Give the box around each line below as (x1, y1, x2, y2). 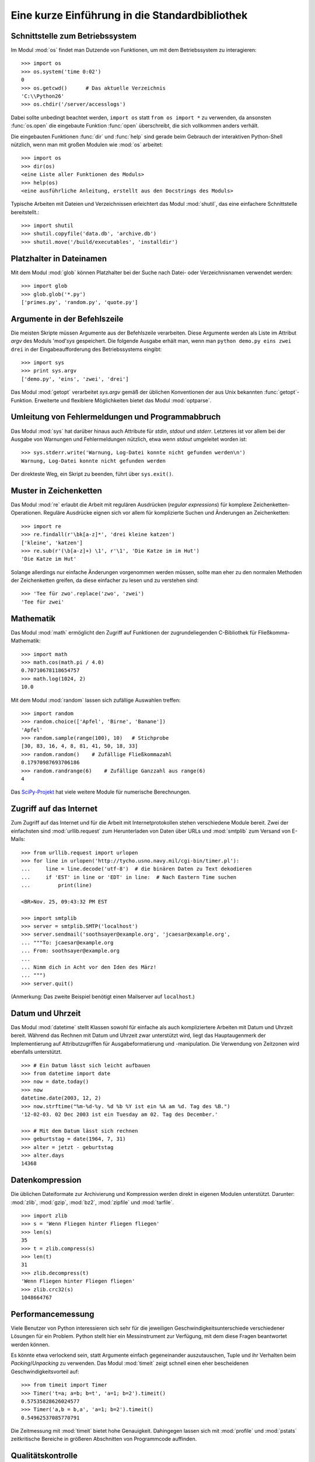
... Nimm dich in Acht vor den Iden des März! (21, 964, 157, 970)
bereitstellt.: (10, 208, 40, 216)
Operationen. (10, 509, 43, 516)
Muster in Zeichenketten (10, 485, 102, 495)
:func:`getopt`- (264, 389, 300, 396)
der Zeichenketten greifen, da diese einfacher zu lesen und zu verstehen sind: (10, 577, 199, 584)
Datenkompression (10, 1175, 82, 1185)
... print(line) (21, 882, 92, 889)
